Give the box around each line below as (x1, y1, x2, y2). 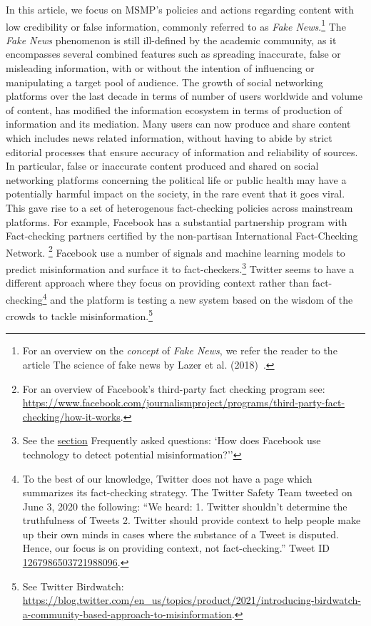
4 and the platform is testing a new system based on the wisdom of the (42, 289, 353, 307)
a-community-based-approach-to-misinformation (22, 606, 232, 621)
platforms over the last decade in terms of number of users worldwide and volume (6, 88, 362, 103)
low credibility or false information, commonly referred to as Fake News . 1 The (6, 16, 346, 34)
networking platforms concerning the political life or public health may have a (6, 172, 347, 187)
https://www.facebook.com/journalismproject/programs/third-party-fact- (22, 395, 345, 410)
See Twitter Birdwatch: (22, 578, 124, 593)
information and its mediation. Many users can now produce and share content (6, 116, 351, 131)
